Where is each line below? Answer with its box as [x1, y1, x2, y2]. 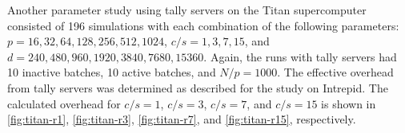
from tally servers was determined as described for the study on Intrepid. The [7, 79, 388, 96]
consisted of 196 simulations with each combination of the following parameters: [7, 17, 399, 33]
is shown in [321, 95, 376, 111]
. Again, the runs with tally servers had [203, 48, 397, 65]
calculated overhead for [7, 95, 121, 111]
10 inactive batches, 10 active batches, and [7, 64, 216, 80]
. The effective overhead [277, 64, 394, 80]
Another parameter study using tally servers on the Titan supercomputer [7, 2, 367, 18]
